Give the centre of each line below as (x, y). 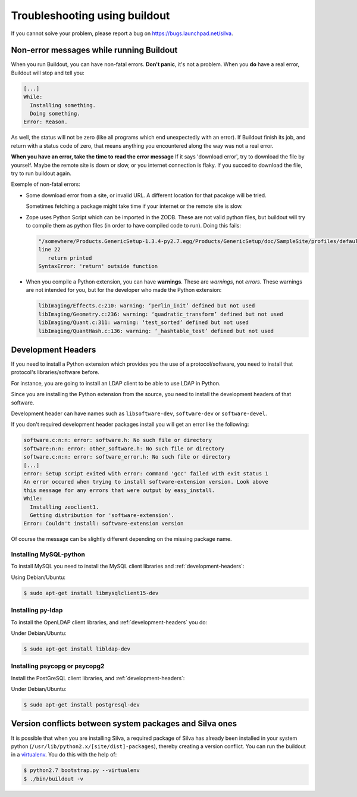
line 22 (49, 250)
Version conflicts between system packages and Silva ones (124, 724)
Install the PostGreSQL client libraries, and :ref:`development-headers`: (98, 678)
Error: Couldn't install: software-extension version (104, 524)
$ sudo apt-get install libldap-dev (77, 649)
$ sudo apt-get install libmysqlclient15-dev (91, 593)
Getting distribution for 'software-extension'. (102, 515)
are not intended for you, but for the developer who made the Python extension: (124, 290)
